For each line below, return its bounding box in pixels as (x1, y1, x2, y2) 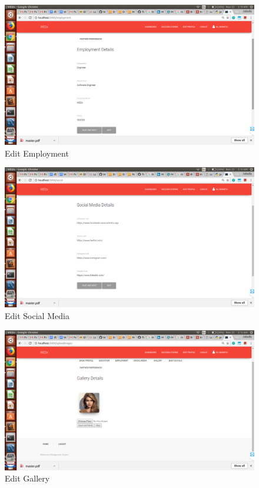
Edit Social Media (5, 309, 69, 321)
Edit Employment (5, 147, 69, 159)
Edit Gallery (5, 472, 50, 484)
